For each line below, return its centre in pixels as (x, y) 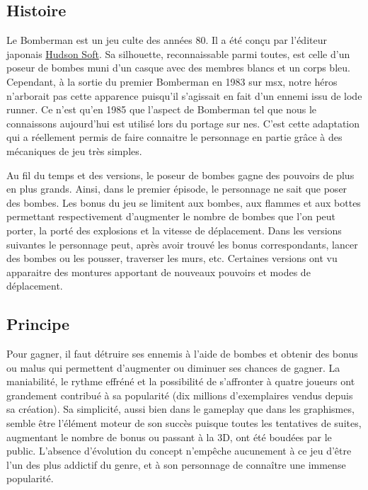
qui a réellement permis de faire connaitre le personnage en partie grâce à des (174, 137)
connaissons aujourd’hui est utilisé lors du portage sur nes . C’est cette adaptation (183, 123)
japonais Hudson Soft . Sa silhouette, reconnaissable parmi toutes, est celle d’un (178, 53)
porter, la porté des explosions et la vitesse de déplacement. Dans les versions (174, 230)
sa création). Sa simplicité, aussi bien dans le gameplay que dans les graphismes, (180, 409)
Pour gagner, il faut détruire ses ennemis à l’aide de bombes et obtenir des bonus (182, 354)
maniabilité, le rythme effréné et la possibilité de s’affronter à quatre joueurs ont (181, 381)
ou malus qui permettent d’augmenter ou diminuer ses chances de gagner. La (173, 367)
